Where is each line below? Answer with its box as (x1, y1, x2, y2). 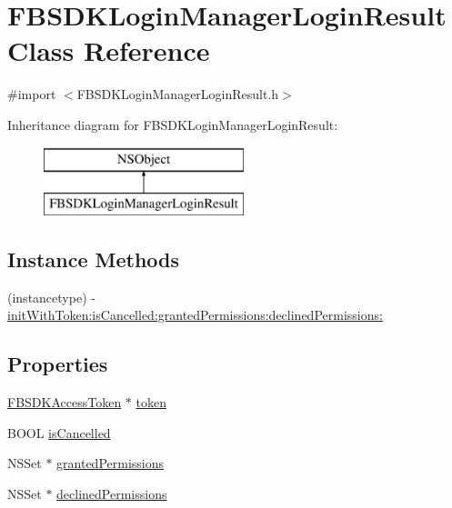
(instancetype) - (7, 287, 95, 306)
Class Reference (7, 32, 210, 69)
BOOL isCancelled (7, 423, 111, 442)
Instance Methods (7, 245, 179, 274)
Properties (7, 350, 108, 378)
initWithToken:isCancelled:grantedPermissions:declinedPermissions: (7, 305, 383, 324)
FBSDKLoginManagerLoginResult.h (76, 85, 279, 104)
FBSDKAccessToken (7, 393, 122, 412)
